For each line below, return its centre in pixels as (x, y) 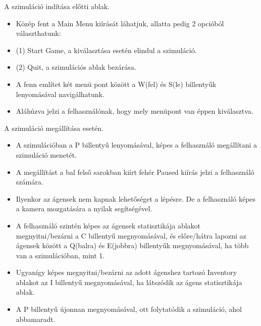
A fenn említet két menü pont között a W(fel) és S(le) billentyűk (116, 84)
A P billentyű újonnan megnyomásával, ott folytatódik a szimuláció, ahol (129, 309)
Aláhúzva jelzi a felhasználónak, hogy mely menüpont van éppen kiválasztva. (135, 111)
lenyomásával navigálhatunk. (60, 94)
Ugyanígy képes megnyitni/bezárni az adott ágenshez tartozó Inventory (126, 272)
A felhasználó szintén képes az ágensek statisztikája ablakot (108, 225)
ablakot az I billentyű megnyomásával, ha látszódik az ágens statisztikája (129, 282)
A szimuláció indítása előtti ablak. (57, 6)
